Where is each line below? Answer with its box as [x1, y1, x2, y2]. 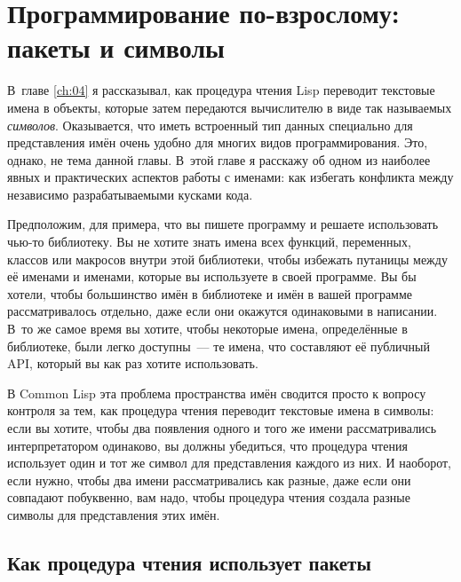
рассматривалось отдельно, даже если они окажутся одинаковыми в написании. [7, 302, 438, 320]
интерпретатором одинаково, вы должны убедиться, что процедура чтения [7, 436, 408, 454]
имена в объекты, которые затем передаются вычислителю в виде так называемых [7, 98, 452, 116]
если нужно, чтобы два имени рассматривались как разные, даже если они [7, 470, 411, 489]
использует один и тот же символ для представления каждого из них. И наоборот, [7, 453, 451, 472]
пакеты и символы [7, 29, 225, 66]
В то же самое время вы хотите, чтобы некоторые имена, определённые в [7, 319, 408, 338]
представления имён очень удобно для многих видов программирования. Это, [7, 133, 428, 152]
